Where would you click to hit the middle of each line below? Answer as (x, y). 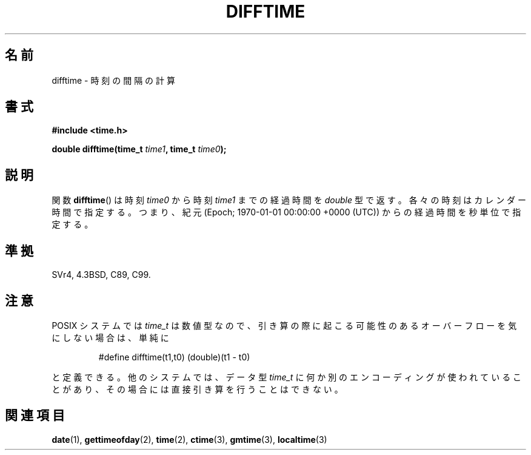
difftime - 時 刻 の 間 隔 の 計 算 (113, 80)
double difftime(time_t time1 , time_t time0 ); (139, 149)
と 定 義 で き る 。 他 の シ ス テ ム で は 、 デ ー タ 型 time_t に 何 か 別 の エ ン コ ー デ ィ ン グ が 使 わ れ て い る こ (287, 377)
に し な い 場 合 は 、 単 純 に (110, 337)
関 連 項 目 (35, 416)
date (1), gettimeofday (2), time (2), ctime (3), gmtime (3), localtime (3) (189, 439)
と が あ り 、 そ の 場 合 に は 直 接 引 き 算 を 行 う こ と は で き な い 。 (197, 389)
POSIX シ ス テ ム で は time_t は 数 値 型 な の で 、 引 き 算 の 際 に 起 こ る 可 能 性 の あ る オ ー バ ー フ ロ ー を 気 (284, 325)
